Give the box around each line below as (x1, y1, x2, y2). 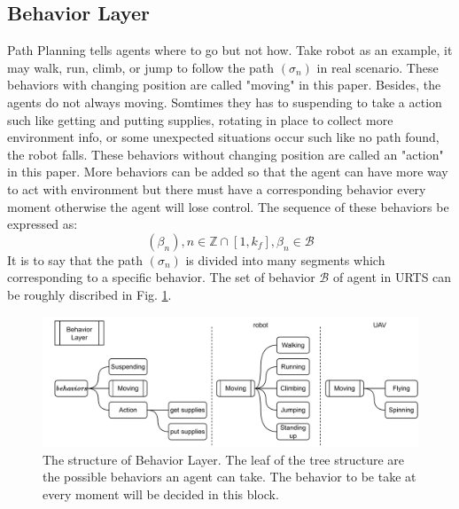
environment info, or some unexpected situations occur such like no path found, (7, 128, 440, 146)
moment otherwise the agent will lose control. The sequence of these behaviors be (7, 197, 449, 215)
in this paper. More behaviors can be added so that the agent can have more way (7, 162, 448, 181)
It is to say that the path (7, 250, 143, 269)
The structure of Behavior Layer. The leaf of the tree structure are (43, 450, 404, 468)
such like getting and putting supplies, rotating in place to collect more (7, 110, 393, 129)
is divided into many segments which (185, 250, 385, 269)
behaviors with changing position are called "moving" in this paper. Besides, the (7, 75, 441, 94)
